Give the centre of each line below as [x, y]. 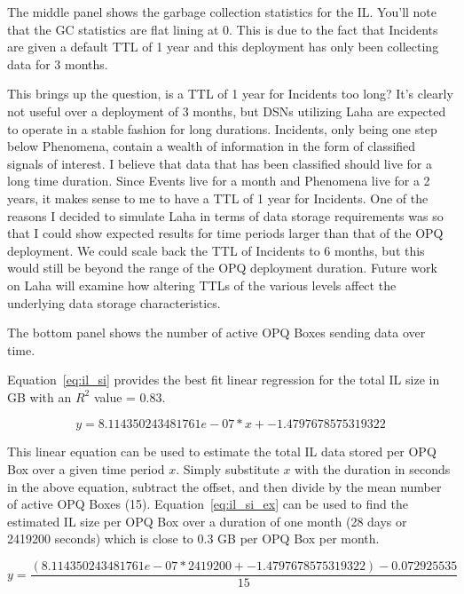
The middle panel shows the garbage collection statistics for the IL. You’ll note [222, 12]
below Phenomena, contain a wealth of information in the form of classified [212, 146]
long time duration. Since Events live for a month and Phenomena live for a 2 [219, 181]
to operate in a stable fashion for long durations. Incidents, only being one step [222, 128]
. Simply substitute [228, 469]
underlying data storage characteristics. [114, 302]
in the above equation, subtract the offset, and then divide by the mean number [224, 486]
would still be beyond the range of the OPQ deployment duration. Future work [222, 268]
